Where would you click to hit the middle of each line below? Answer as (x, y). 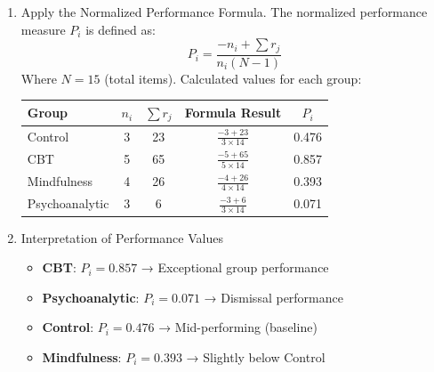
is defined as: (121, 29)
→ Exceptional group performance (235, 267)
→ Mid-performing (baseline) (238, 327)
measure (43, 29)
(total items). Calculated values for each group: (233, 78)
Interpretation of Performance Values (122, 237)
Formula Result (233, 113)
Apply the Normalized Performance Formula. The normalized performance (224, 12)
